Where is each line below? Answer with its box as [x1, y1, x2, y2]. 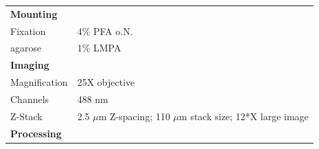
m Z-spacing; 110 [98, 108, 170, 123]
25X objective [77, 75, 135, 89]
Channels [10, 91, 49, 106]
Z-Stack [10, 108, 43, 123]
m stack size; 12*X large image [179, 108, 309, 123]
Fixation [10, 23, 46, 38]
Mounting [10, 6, 58, 21]
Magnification [10, 75, 68, 89]
